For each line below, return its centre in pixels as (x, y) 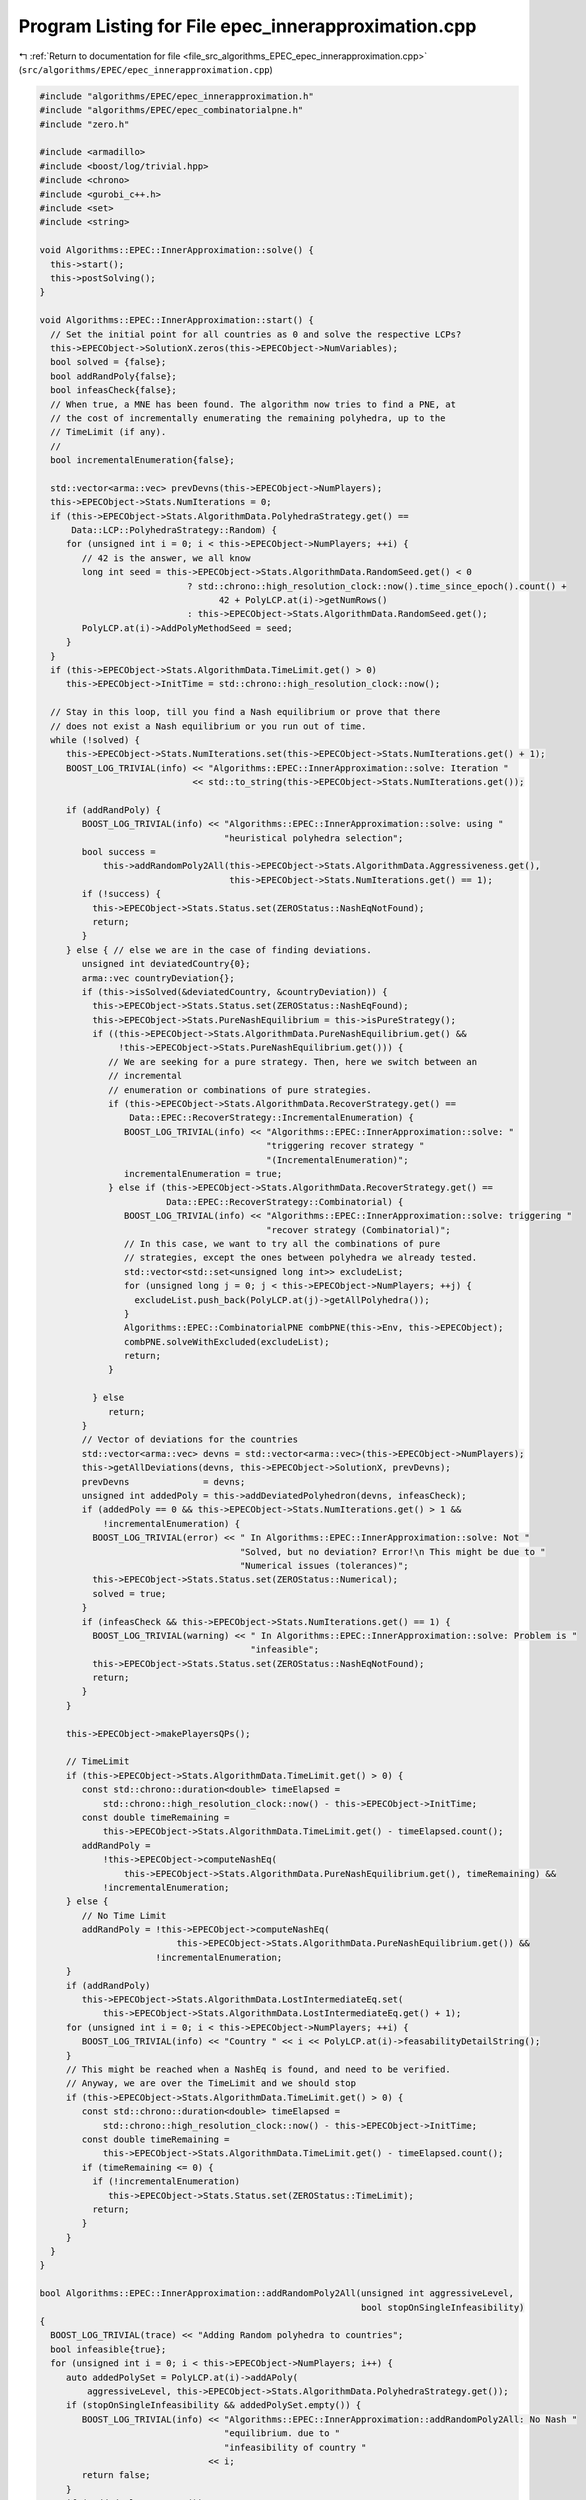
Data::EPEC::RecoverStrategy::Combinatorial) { (284, 1201)
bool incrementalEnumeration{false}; (142, 460)
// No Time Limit (124, 1915)
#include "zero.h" (84, 124)
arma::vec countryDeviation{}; (158, 978)
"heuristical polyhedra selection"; (313, 838)
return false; (116, 2475)
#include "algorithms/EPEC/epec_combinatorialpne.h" (171, 110)
